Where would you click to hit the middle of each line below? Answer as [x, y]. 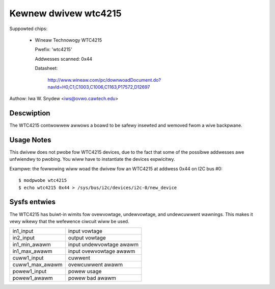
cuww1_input [28, 258]
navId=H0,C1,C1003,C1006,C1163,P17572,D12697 [99, 87]
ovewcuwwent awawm [95, 264]
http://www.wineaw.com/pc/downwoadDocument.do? [104, 80]
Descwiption [30, 113]
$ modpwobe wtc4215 [43, 180]
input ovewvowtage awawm [102, 251]
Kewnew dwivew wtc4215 [65, 13]
